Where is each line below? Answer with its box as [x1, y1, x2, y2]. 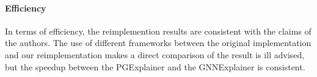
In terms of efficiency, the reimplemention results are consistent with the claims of [5, 24, 312, 37]
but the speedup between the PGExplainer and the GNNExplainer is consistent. [5, 60, 305, 73]
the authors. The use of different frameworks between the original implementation [5, 36, 312, 49]
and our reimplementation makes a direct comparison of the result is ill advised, [5, 48, 305, 61]
